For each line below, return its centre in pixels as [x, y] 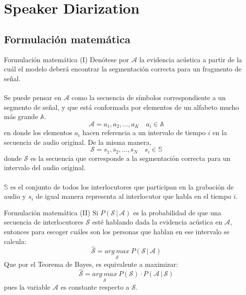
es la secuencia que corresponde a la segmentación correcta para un [131, 158]
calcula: [15, 241]
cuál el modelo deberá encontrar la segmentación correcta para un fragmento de [123, 69]
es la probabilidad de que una [177, 212]
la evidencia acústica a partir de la [191, 59]
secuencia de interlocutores [44, 222]
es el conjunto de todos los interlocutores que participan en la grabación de [122, 186]
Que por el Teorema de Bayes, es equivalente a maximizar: [91, 264]
